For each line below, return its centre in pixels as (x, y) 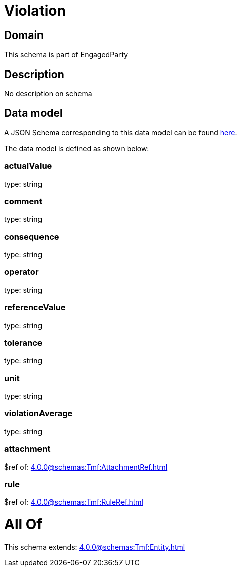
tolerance (23, 343)
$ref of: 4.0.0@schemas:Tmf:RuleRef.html (74, 502)
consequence (32, 237)
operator (22, 272)
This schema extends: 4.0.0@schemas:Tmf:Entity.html (95, 547)
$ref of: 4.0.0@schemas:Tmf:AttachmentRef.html (86, 467)
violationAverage (38, 414)
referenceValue (35, 308)
